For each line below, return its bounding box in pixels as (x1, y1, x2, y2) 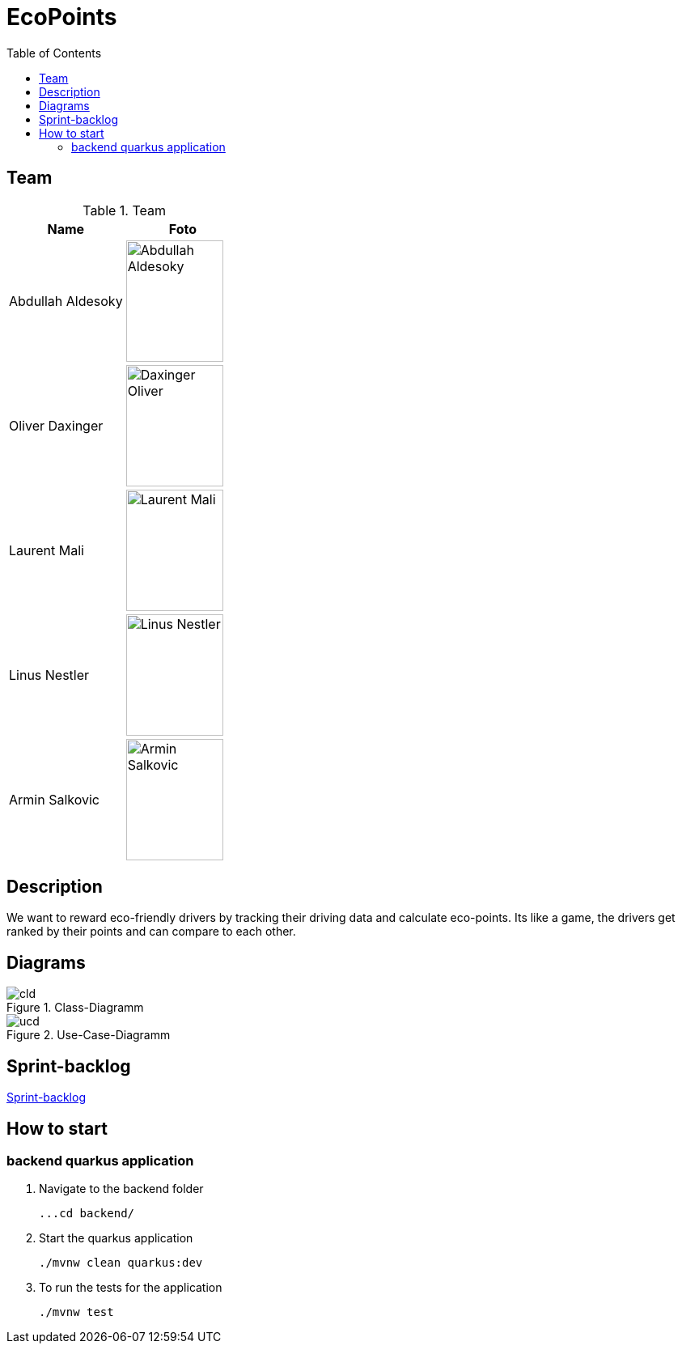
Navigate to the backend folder (39, 1182, 204, 1196)
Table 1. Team (83, 202, 167, 219)
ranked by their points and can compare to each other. (6, 924, 296, 939)
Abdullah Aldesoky (9, 292, 123, 309)
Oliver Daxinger (9, 417, 104, 434)
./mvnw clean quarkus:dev (39, 1256, 203, 1270)
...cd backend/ (39, 1207, 135, 1221)
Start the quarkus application (39, 1231, 193, 1246)
